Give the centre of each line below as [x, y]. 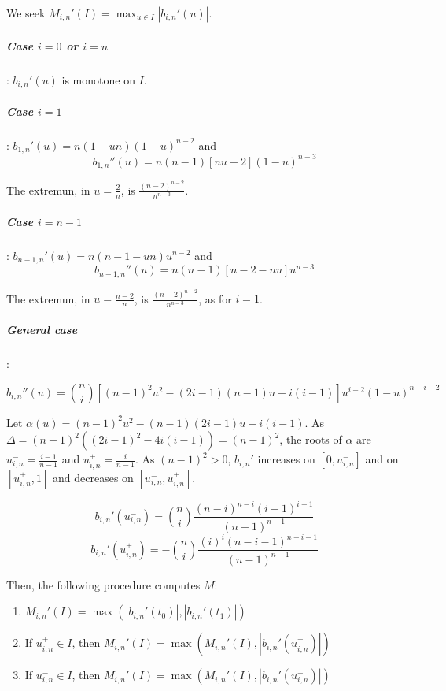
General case [42, 330]
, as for [215, 298]
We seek [26, 13]
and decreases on [93, 477]
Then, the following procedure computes [103, 584]
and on [382, 459]
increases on [286, 459]
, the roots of [311, 439]
